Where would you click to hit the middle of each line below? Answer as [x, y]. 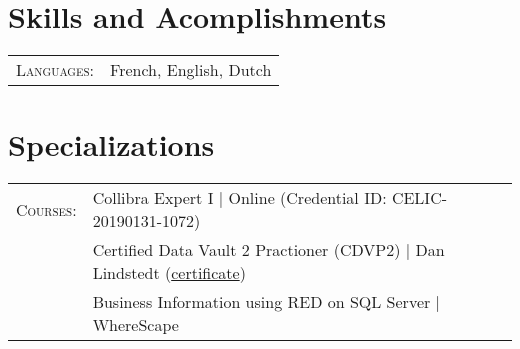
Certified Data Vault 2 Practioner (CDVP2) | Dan [268, 250]
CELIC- [419, 198]
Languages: [55, 70]
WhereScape [135, 325]
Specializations [111, 144]
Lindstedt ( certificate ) [169, 273]
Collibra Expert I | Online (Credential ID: [239, 198]
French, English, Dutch [191, 70]
